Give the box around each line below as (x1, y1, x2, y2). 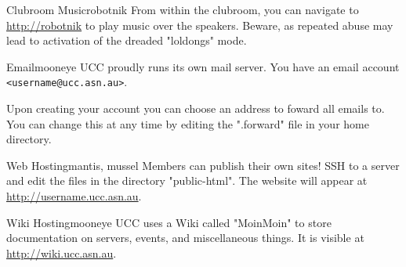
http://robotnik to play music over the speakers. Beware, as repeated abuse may (6, 16, 393, 33)
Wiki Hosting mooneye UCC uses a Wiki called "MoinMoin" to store (6, 214, 332, 230)
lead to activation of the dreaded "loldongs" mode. (6, 32, 247, 49)
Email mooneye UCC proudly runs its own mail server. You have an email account (6, 58, 400, 74)
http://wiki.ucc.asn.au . (6, 244, 117, 261)
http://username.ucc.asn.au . (6, 188, 142, 204)
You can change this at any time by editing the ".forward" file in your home (6, 115, 369, 132)
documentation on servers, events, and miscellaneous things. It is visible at (6, 229, 364, 246)
